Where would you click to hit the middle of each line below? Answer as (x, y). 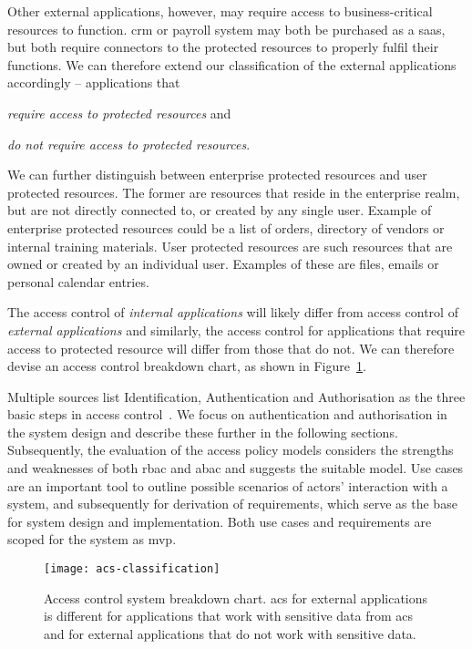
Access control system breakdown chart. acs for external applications (236, 597)
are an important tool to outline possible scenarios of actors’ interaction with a (228, 485)
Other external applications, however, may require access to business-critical (220, 11)
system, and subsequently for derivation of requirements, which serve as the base (232, 504)
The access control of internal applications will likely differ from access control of (233, 312)
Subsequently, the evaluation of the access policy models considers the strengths (231, 450)
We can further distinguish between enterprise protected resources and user (217, 175)
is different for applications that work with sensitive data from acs (228, 616)
